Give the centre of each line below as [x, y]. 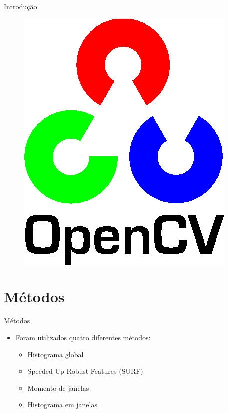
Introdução [21, 6]
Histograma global [56, 354]
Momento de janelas [58, 388]
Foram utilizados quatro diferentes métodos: [83, 337]
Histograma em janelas [62, 405]
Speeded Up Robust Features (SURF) [85, 371]
